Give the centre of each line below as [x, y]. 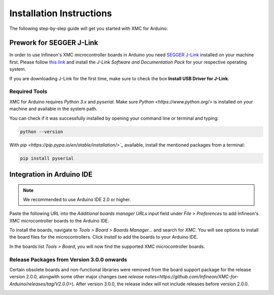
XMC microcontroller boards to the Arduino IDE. [59, 220]
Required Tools [28, 91]
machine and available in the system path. [53, 109]
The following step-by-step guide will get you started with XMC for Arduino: [89, 28]
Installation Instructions [61, 13]
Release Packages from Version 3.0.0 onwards [68, 259]
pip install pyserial [47, 158]
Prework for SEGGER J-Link [54, 43]
